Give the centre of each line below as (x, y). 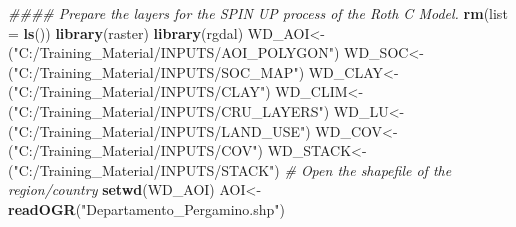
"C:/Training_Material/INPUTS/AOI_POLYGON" (173, 52)
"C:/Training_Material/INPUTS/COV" (135, 150)
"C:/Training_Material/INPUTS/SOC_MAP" (156, 71)
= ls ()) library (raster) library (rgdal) (126, 32)
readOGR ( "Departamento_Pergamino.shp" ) (147, 208)
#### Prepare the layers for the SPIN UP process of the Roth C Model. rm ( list (258, 13)
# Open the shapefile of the (368, 169)
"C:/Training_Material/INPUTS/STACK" (144, 169)
